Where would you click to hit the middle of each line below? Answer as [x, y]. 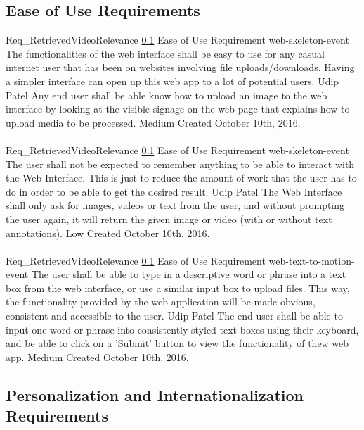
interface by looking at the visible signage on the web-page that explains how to [178, 109]
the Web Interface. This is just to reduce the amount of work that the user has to [181, 178]
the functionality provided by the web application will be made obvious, [161, 302]
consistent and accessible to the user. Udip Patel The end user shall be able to [174, 316]
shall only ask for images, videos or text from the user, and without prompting [175, 205]
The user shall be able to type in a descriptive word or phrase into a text [189, 274]
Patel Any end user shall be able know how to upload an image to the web [167, 95]
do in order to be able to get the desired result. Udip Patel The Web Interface [174, 191]
